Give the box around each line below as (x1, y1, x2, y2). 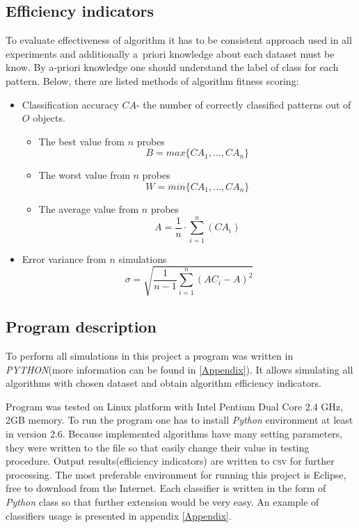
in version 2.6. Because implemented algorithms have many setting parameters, (6, 426, 343, 440)
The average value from (38, 201, 139, 216)
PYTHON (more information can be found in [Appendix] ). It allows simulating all (6, 362, 353, 376)
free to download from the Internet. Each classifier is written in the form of (6, 481, 326, 495)
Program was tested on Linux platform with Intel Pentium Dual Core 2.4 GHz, (6, 399, 343, 413)
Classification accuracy (22, 97, 119, 111)
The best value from (38, 134, 125, 148)
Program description (6, 316, 157, 337)
